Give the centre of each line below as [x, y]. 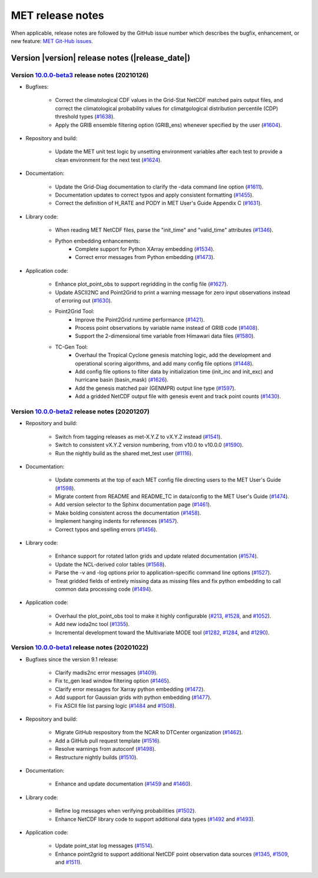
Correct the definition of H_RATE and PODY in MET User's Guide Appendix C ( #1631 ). [158, 203]
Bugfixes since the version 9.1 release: [72, 659]
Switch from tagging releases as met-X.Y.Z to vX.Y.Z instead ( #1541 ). [138, 436]
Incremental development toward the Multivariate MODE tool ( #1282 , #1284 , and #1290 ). [162, 632]
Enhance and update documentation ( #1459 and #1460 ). [124, 784]
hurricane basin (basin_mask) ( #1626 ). [122, 380]
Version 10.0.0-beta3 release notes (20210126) [80, 75]
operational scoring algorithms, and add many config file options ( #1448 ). [164, 363]
